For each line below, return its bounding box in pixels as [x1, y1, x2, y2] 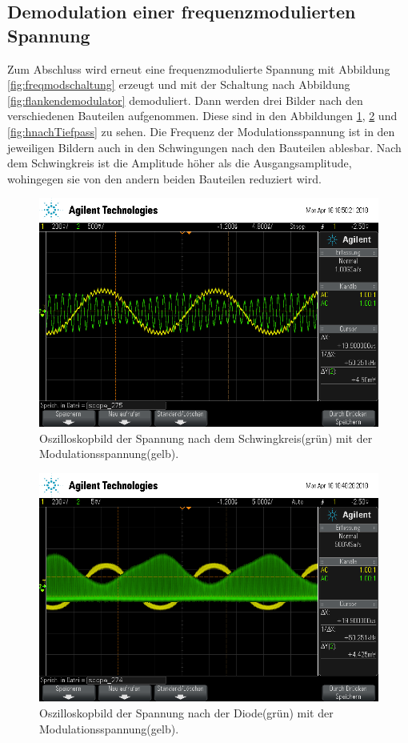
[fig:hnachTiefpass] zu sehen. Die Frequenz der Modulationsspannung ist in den [7, 122, 395, 139]
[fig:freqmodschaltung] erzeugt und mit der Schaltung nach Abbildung [7, 76, 350, 93]
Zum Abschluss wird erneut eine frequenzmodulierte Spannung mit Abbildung [7, 60, 390, 77]
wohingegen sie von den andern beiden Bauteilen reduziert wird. [7, 170, 322, 187]
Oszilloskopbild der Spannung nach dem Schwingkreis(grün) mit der [39, 429, 373, 446]
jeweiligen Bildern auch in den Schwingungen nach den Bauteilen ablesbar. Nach [7, 139, 402, 155]
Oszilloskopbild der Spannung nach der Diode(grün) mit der [39, 705, 334, 721]
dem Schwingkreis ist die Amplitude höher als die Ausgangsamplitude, [7, 155, 352, 171]
